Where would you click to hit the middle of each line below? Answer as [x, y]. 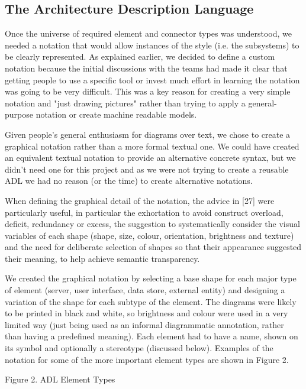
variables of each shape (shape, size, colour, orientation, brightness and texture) [149, 235]
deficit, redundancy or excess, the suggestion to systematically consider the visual [152, 224]
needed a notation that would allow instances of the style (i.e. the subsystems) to [152, 45]
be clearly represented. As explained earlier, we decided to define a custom [140, 56]
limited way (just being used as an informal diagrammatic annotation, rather [144, 324]
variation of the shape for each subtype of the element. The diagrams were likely [151, 301]
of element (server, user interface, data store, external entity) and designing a [145, 290]
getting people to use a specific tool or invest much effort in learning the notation [152, 80]
